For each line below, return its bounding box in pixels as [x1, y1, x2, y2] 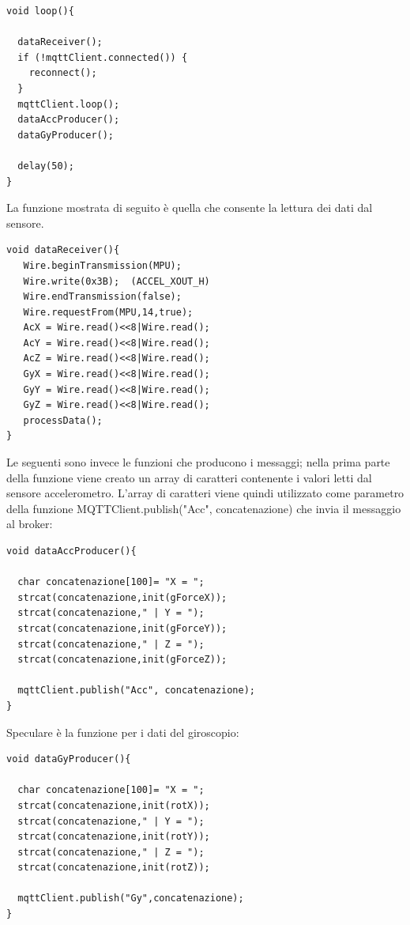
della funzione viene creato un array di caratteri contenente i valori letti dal [6, 469, 372, 485]
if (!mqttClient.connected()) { [17, 51, 188, 63]
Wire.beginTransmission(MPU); [23, 259, 182, 271]
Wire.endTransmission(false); [23, 291, 182, 303]
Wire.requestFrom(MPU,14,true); [23, 306, 194, 318]
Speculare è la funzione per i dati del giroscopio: [6, 723, 239, 740]
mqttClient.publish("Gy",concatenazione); [17, 893, 244, 904]
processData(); [23, 414, 103, 426]
